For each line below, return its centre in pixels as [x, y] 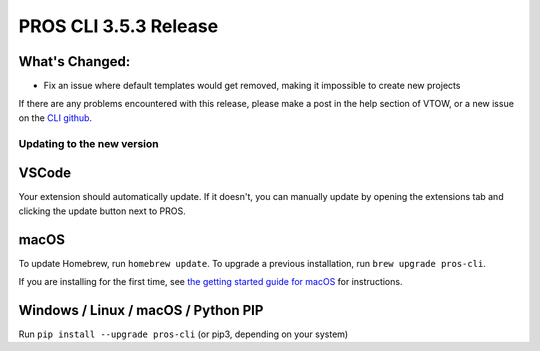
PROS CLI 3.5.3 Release [118, 26]
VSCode [45, 173]
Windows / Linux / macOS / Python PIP [141, 310]
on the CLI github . [55, 117]
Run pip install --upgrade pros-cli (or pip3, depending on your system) [183, 334]
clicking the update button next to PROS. [102, 211]
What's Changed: [74, 61]
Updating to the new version [88, 143]
